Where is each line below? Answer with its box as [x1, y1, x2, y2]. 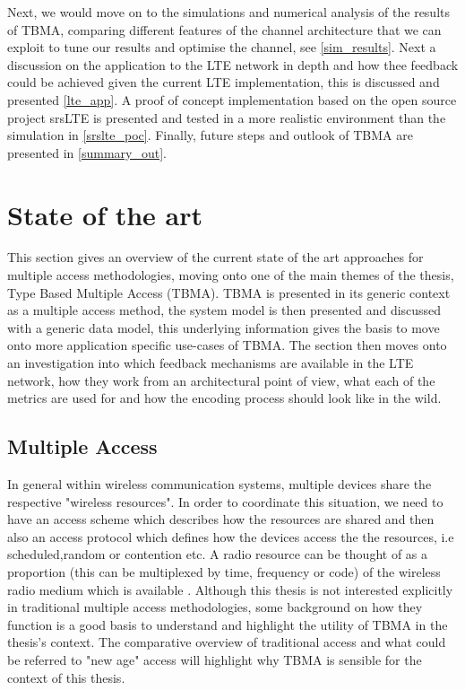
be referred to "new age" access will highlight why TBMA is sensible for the [7, 650, 422, 668]
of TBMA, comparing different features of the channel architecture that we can [7, 20, 442, 39]
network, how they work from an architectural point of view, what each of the [7, 371, 435, 389]
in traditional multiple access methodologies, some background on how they [7, 598, 423, 616]
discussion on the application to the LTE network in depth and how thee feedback [7, 55, 459, 74]
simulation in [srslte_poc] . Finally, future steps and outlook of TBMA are [7, 126, 413, 144]
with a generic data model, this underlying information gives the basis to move [7, 318, 440, 336]
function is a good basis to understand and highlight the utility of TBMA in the [7, 615, 448, 633]
